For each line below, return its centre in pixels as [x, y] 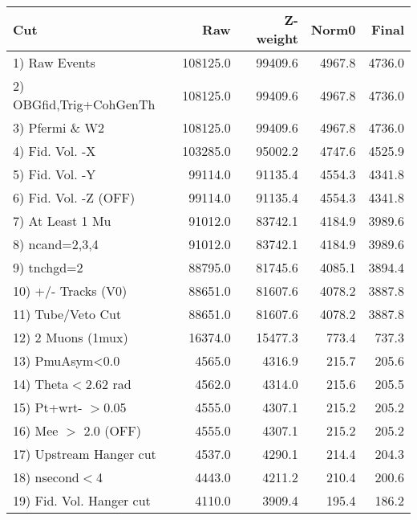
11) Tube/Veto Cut [67, 314]
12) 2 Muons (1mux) [71, 337]
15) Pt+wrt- [48, 407]
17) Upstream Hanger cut [85, 454]
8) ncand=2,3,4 [56, 244]
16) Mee [36, 430]
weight [277, 38]
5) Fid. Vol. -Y [55, 174]
